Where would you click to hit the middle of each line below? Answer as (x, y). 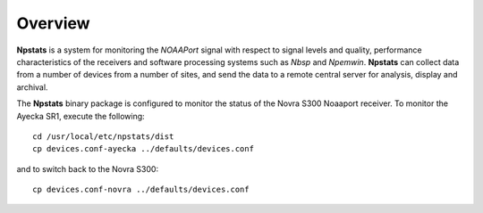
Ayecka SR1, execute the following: (80, 116)
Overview (53, 23)
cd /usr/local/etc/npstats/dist (103, 136)
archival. (32, 87)
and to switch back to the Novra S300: (88, 168)
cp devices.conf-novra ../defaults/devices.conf (141, 190)
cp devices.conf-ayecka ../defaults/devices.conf (144, 149)
